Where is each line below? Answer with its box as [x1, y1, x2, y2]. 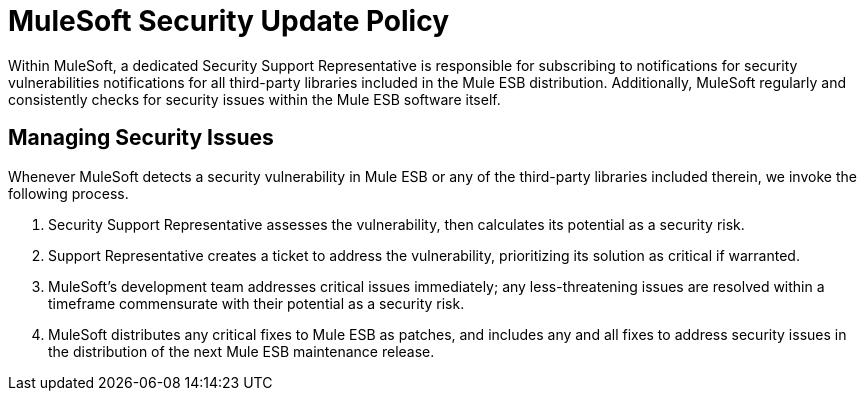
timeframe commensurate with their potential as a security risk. [48, 294, 465, 312]
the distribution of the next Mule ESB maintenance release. [48, 342, 435, 360]
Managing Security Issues [8, 125, 274, 151]
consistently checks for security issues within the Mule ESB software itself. [8, 90, 501, 108]
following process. [8, 184, 129, 202]
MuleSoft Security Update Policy [8, 4, 450, 38]
